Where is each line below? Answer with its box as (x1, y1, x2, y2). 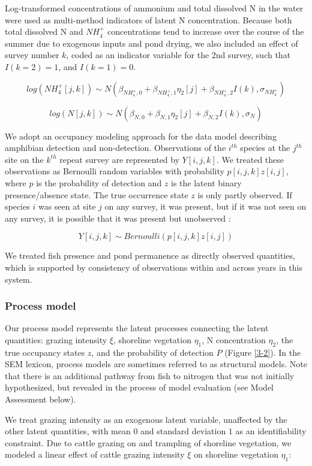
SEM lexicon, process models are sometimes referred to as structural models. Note (5, 358, 307, 370)
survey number (5, 49, 59, 61)
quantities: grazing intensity (5, 333, 107, 346)
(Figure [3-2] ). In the (224, 346, 301, 358)
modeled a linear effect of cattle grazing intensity (5, 448, 185, 461)
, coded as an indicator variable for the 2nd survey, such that (66, 49, 291, 61)
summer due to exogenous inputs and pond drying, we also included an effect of (5, 37, 298, 49)
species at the (240, 141, 290, 154)
